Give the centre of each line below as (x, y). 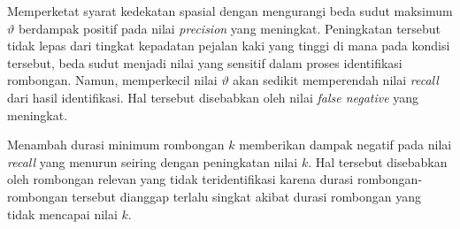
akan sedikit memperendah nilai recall (336, 80)
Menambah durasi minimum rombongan (116, 145)
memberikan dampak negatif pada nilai (345, 145)
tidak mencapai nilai (62, 214)
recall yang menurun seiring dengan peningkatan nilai (153, 161)
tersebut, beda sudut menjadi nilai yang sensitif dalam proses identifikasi (205, 62)
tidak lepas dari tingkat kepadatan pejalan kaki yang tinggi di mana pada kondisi (229, 46)
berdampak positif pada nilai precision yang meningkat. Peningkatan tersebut (230, 28)
